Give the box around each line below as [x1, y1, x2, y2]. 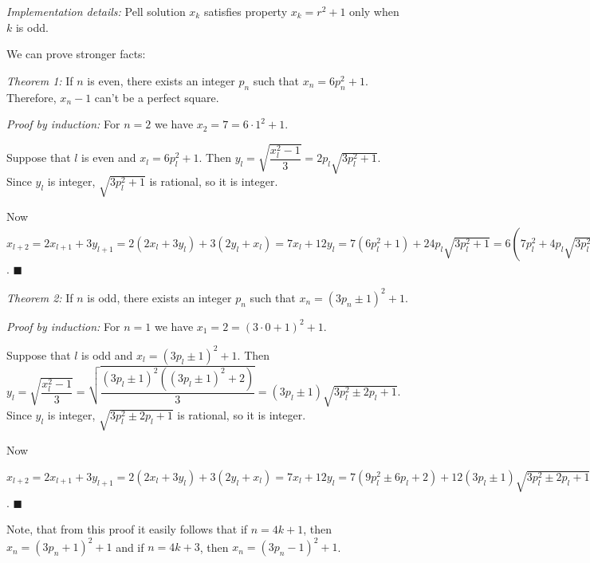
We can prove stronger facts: [6, 45, 146, 62]
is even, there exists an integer [87, 72, 235, 89]
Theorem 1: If [6, 72, 73, 89]
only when [349, 3, 399, 19]
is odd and [81, 346, 133, 363]
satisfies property [203, 3, 288, 19]
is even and [81, 149, 136, 166]
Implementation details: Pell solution [6, 3, 186, 19]
